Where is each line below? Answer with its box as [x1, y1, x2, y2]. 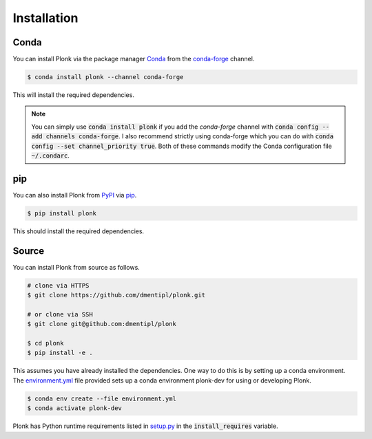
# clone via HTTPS [27, 281, 90, 289]
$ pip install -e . [27, 349, 93, 357]
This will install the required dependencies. [12, 91, 134, 99]
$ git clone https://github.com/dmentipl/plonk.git [27, 291, 206, 299]
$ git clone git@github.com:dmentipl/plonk [27, 320, 177, 328]
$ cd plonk [27, 339, 64, 347]
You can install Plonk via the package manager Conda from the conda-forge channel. [12, 55, 255, 63]
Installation [12, 10, 79, 25]
